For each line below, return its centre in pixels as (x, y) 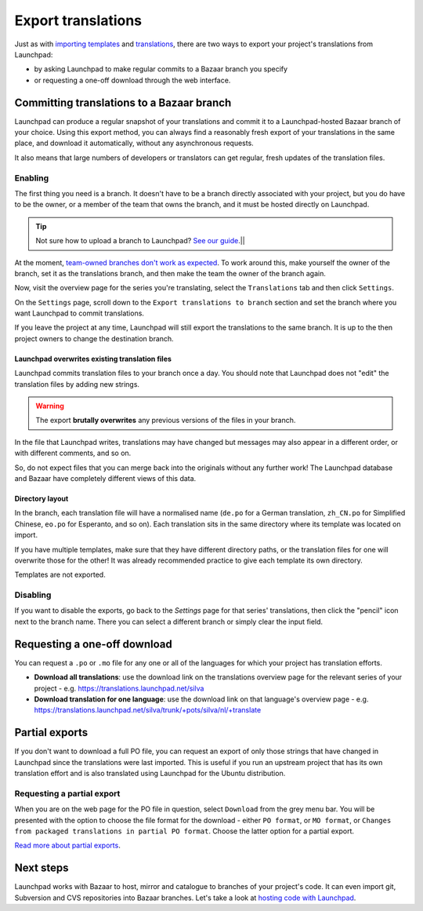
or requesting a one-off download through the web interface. (132, 80)
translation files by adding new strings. (77, 384)
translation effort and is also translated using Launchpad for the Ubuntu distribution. (150, 773)
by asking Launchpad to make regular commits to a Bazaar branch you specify (161, 69)
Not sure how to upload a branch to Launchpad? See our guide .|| (141, 241)
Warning (50, 406)
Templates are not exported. (60, 575)
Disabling (33, 595)
